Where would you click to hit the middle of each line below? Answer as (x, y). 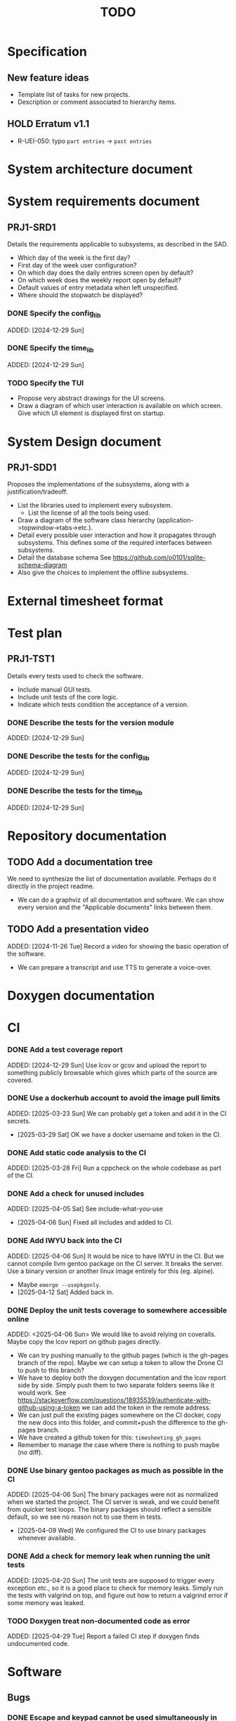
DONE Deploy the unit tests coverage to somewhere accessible (117, 1310)
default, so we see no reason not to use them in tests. (85, 1517)
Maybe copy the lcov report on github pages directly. (84, 1341)
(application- (175, 520)
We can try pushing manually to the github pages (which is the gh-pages (123, 1355)
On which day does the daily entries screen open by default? (105, 272)
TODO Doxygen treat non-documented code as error (99, 1621)
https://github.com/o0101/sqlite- (159, 558)
